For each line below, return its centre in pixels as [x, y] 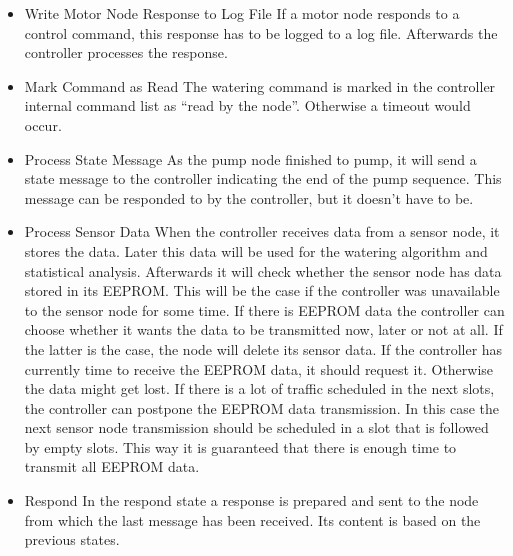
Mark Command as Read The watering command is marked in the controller [260, 85]
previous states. [72, 539]
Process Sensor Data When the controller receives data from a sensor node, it [262, 231]
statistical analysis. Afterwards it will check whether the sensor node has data [263, 270]
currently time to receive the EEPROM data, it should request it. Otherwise [259, 368]
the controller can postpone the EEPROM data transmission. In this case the [262, 407]
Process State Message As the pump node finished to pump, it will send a [250, 158]
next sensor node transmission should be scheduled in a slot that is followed [256, 427]
